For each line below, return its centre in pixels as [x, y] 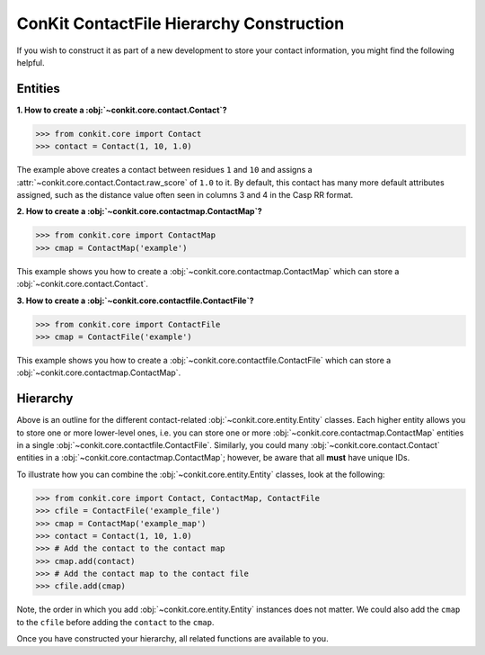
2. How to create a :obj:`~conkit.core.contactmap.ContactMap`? [139, 211]
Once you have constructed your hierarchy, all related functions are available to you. [172, 639]
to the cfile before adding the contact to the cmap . [115, 622]
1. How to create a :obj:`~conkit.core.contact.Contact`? [122, 110]
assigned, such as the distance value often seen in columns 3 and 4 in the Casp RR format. [185, 194]
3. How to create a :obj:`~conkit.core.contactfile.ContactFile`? [136, 301]
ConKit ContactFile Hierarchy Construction [181, 23]
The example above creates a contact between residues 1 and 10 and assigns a [165, 170]
